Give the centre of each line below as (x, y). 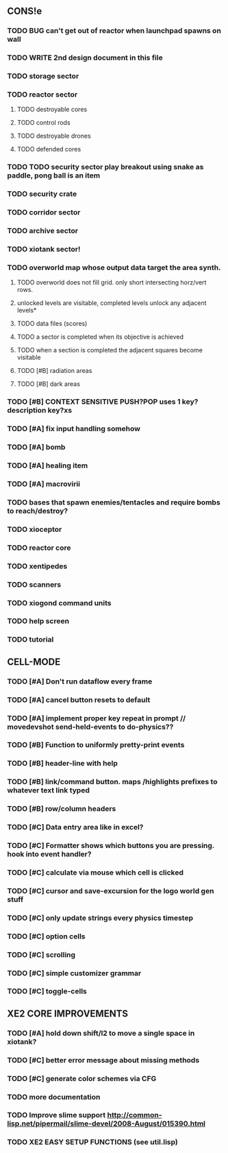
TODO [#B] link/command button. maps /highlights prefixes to (112, 782)
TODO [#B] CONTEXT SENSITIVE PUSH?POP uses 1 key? (103, 402)
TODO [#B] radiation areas (54, 371)
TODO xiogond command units (59, 603)
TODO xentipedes (37, 566)
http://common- (135, 1115)
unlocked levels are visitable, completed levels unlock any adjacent (112, 303)
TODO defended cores (49, 149)
